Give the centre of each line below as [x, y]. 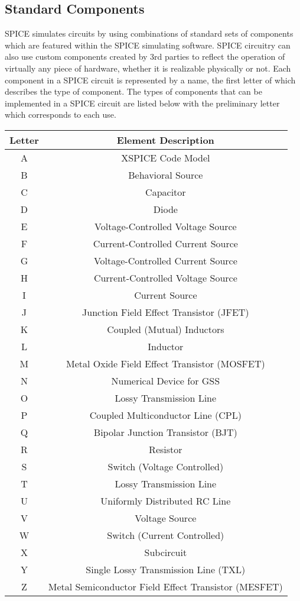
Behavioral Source [166, 175]
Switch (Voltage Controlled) [166, 466]
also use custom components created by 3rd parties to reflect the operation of [145, 56]
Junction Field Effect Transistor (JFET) [166, 312]
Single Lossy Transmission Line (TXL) [166, 569]
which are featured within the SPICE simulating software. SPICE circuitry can [148, 45]
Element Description [165, 140]
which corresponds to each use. [61, 114]
